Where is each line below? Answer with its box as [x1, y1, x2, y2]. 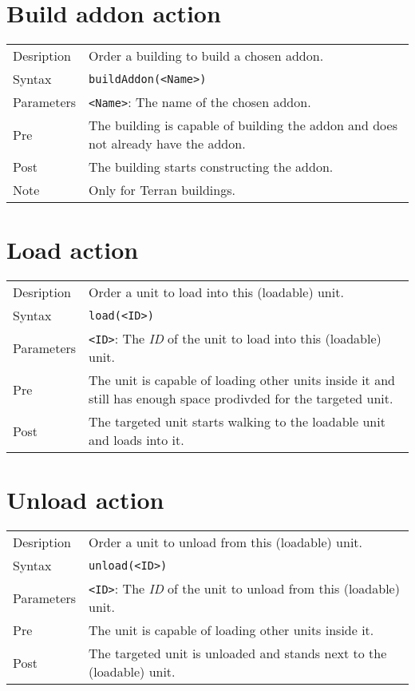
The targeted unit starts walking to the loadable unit [89, 412, 385, 431]
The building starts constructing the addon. [89, 157, 334, 177]
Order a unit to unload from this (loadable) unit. [89, 533, 363, 552]
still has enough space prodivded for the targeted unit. [89, 389, 393, 408]
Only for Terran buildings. [89, 181, 235, 200]
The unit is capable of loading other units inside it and [89, 371, 395, 390]
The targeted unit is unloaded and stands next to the [89, 644, 387, 663]
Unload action [6, 483, 164, 516]
